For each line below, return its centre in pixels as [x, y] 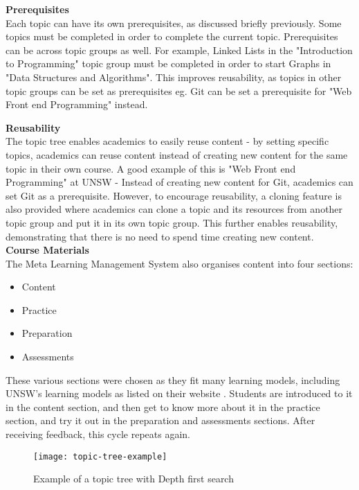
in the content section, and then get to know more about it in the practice [163, 406]
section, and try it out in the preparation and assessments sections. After [160, 420]
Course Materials [47, 250]
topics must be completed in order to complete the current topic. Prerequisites [172, 36]
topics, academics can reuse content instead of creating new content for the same [177, 154]
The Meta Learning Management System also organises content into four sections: [179, 263]
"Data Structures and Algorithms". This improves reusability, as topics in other [174, 77]
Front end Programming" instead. [77, 104]
